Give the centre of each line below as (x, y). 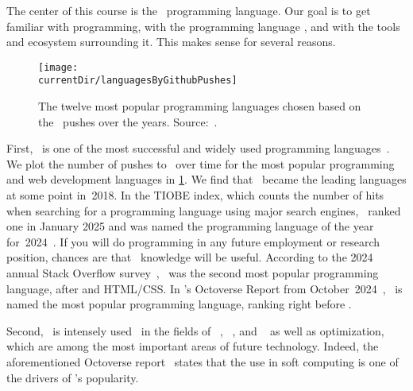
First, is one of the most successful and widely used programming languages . (198, 148)
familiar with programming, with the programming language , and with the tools (203, 26)
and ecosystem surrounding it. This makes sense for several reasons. (171, 42)
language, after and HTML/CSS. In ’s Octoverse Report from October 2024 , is (205, 288)
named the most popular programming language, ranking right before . (179, 304)
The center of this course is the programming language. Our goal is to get (189, 10)
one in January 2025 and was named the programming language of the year (190, 226)
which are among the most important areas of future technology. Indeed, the (193, 346)
